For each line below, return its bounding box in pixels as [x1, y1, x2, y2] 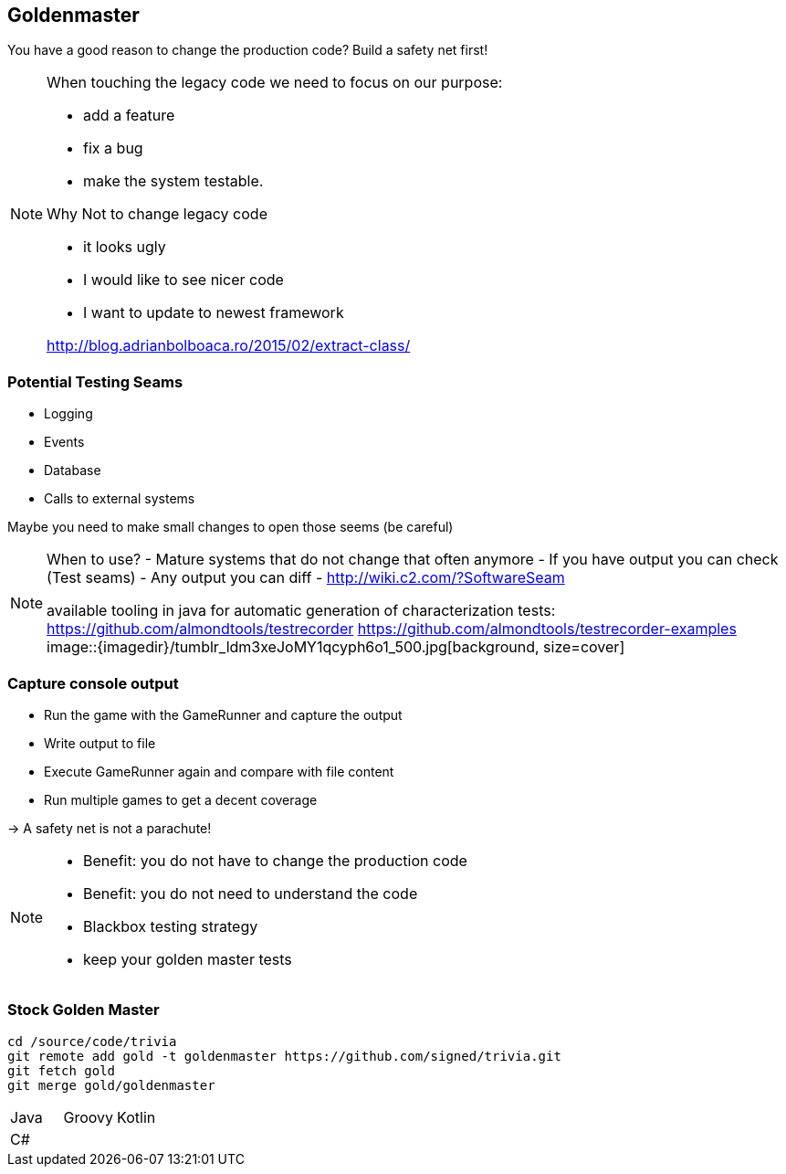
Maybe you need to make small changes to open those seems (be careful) [7, 519, 454, 535]
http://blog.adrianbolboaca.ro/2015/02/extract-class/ [47, 336, 411, 355]
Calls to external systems [44, 491, 195, 507]
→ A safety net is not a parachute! [7, 820, 212, 836]
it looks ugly [83, 238, 166, 257]
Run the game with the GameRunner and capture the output [44, 706, 403, 723]
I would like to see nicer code [83, 270, 284, 290]
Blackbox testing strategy [83, 916, 258, 936]
